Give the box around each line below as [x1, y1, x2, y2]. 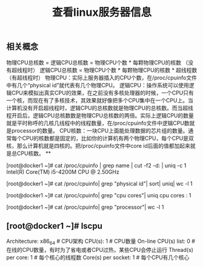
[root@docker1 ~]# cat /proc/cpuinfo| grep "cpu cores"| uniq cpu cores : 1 [6, 191, 191, 199]
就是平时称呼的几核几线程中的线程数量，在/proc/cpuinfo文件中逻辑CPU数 [6, 119, 190, 127]
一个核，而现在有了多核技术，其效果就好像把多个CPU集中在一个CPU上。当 [6, 96, 194, 104]
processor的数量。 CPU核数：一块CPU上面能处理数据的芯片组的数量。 [11, 127, 188, 134]
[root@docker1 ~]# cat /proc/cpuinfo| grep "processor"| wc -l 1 [6, 203, 164, 211]
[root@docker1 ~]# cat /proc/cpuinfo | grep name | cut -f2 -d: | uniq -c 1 [6, 162, 187, 169]
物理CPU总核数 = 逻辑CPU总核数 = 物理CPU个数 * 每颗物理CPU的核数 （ [6, 59, 188, 66]
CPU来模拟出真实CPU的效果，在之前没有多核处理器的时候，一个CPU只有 [11, 89, 194, 96]
